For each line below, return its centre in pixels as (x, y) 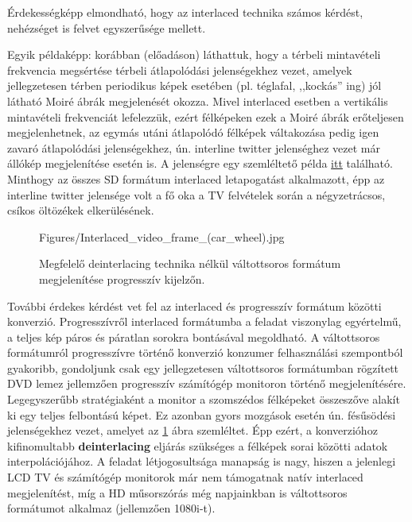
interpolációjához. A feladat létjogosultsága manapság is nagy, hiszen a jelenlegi (202, 461)
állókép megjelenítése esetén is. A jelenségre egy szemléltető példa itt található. (200, 163)
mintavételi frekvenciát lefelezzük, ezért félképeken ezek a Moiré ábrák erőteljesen (206, 116)
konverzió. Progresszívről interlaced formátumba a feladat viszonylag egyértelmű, (204, 321)
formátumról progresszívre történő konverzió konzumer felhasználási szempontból (205, 352)
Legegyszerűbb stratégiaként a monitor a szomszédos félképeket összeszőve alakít (204, 399)
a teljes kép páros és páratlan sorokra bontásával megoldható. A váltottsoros (194, 336)
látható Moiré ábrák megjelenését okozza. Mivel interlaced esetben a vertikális (198, 101)
